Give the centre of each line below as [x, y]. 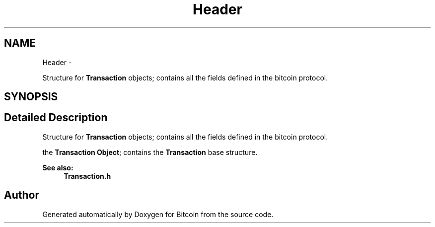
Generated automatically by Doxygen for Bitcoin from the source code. [158, 214]
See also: [58, 167]
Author [22, 195]
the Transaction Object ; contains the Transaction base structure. [150, 152]
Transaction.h [87, 176]
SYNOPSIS [31, 97]
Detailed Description [56, 118]
